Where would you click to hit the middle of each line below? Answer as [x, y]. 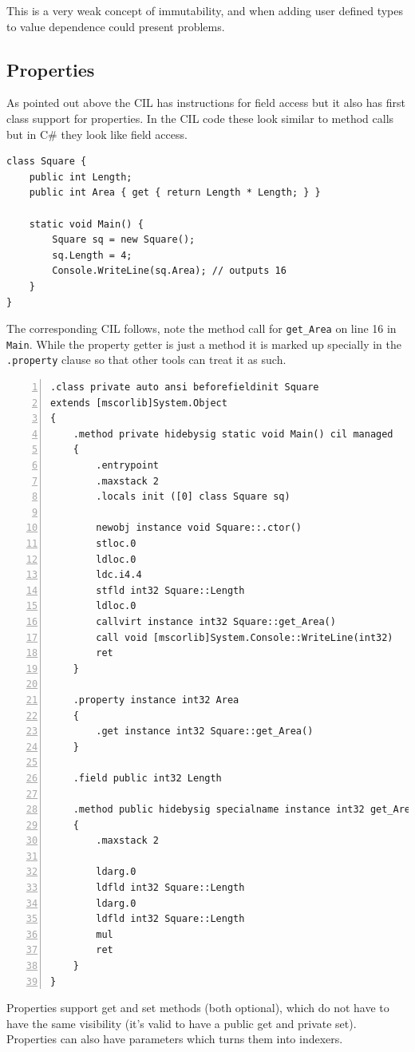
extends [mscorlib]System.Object [139, 403]
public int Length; [81, 177]
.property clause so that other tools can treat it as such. [146, 360]
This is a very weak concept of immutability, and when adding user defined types [205, 10]
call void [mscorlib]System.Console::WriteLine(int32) [245, 637]
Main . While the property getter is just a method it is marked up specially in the [204, 344]
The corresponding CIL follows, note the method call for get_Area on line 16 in [202, 328]
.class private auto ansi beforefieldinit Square [185, 388]
